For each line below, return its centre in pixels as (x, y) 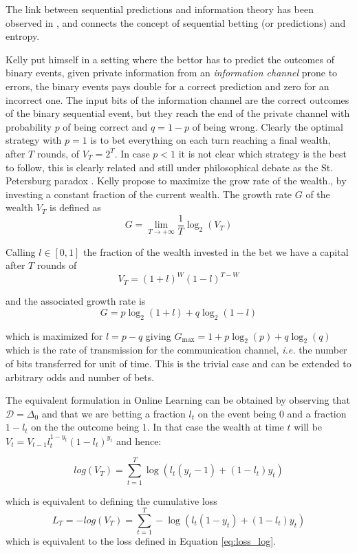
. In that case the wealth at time (215, 427)
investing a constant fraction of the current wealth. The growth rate (149, 194)
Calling (21, 251)
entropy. (23, 36)
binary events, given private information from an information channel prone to (172, 73)
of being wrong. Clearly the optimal (268, 126)
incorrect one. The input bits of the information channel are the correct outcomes (177, 99)
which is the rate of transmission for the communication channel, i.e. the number (176, 350)
